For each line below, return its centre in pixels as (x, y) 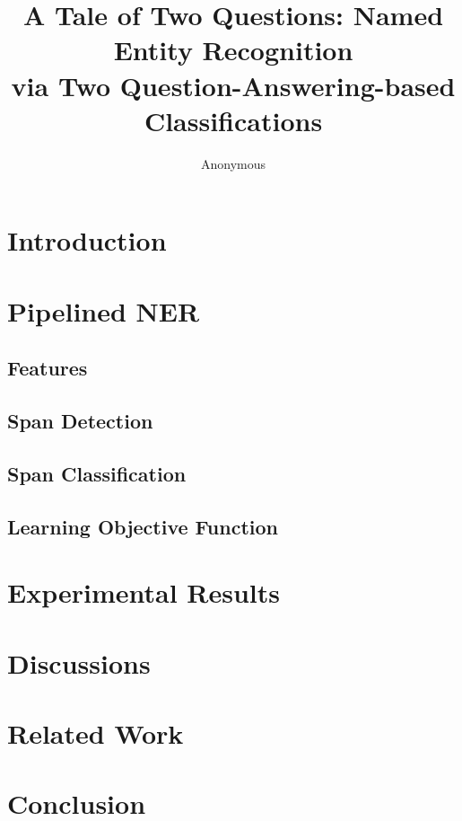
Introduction (87, 240)
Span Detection (80, 421)
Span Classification (97, 473)
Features (48, 368)
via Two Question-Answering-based (233, 85)
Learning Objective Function (143, 526)
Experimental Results (144, 592)
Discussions (79, 662)
